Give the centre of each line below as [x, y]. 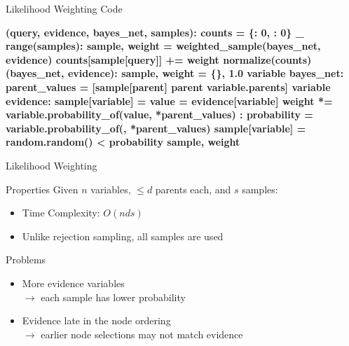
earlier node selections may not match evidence [142, 334]
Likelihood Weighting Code [64, 8]
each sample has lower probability [113, 297]
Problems [26, 259]
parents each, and [193, 189]
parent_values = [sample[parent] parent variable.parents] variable [168, 86]
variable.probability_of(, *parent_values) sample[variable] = [156, 128]
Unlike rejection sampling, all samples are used [123, 236]
